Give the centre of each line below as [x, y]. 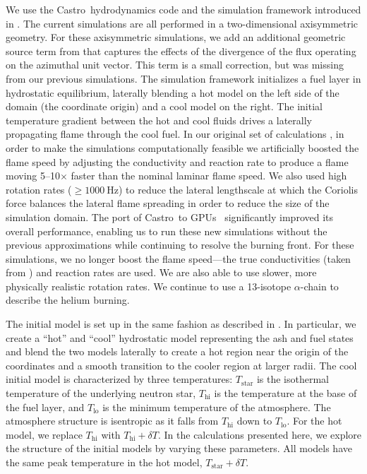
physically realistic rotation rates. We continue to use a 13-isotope [149, 286]
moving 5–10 [33, 176]
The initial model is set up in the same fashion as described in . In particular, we [181, 324]
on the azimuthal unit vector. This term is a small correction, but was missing [175, 65]
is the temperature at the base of [285, 393]
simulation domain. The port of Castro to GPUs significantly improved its [170, 217]
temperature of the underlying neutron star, [101, 393]
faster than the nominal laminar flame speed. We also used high [209, 176]
